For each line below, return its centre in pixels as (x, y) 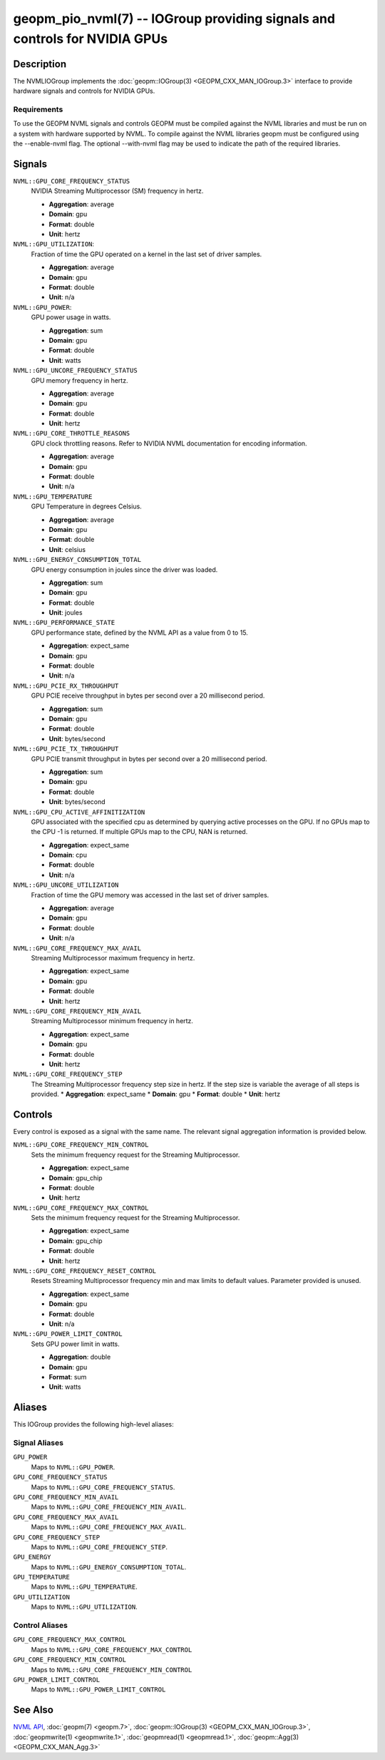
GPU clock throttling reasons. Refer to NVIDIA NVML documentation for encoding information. (169, 443)
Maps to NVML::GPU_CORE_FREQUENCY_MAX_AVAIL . (109, 1527)
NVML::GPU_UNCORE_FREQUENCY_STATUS (76, 371)
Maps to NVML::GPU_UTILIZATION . (84, 1607)
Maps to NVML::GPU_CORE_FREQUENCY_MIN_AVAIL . (109, 1507)
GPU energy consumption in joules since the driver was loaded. (124, 569)
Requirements (38, 109)
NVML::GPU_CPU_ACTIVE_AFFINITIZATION (79, 812)
